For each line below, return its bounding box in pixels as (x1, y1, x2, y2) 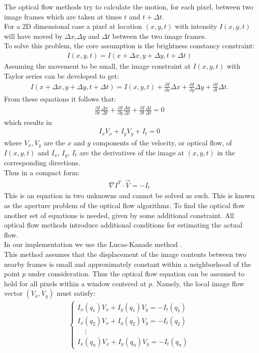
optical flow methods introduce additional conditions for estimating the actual (4, 220, 243, 230)
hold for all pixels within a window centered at (4, 278, 146, 288)
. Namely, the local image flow (152, 278, 245, 288)
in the (217, 147, 235, 158)
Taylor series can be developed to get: (4, 70, 119, 81)
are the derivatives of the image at (79, 147, 184, 158)
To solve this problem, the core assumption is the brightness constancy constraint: (4, 40, 255, 51)
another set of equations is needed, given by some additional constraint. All (4, 210, 234, 220)
